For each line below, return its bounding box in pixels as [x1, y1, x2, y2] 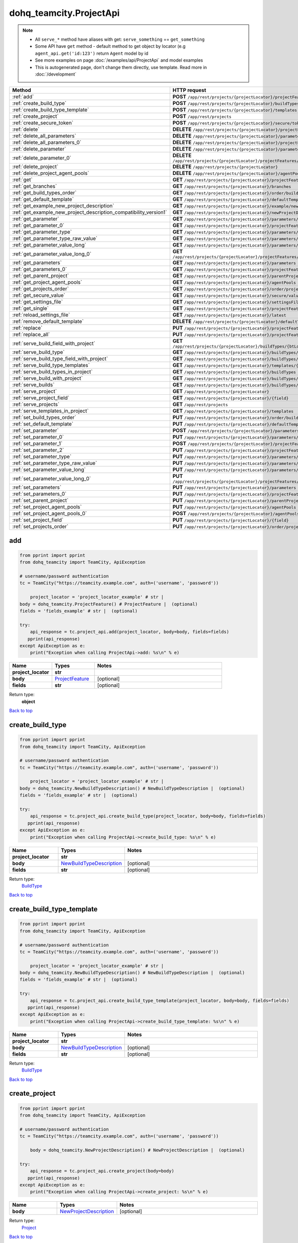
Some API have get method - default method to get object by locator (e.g [35, 43, 186, 49]
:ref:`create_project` [12, 113, 59, 120]
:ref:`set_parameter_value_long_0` [12, 475, 91, 482]
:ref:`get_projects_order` [12, 285, 69, 292]
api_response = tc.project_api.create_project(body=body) [30, 1168, 174, 1174]
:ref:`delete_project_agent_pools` [12, 170, 89, 177]
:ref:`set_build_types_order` [12, 414, 76, 421]
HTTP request [172, 87, 206, 94]
